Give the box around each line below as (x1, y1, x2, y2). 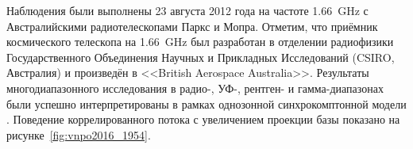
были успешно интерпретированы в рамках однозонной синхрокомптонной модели (6, 95, 407, 112)
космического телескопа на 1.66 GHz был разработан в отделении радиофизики (6, 33, 394, 50)
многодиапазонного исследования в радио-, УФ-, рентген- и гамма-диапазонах (6, 79, 384, 96)
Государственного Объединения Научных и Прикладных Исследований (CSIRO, (6, 48, 395, 65)
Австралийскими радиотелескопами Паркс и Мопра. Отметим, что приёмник (6, 17, 378, 34)
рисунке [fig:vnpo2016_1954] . (6, 126, 151, 143)
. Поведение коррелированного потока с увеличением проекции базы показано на (6, 111, 400, 128)
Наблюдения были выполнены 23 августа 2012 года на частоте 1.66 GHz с (6, 2, 369, 18)
